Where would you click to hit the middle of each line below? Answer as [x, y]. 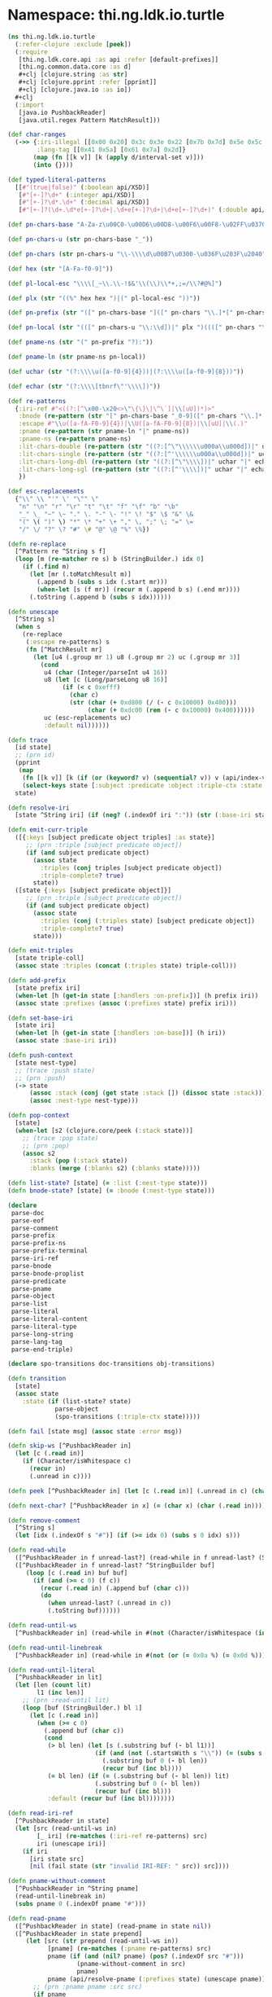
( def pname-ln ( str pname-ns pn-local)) [77, 357]
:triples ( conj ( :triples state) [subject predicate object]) [147, 921]
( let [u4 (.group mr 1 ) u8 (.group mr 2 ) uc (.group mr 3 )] [137, 657]
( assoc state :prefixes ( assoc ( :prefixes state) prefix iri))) [126, 1003]
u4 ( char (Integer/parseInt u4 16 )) [106, 672]
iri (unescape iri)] [71, 1843]
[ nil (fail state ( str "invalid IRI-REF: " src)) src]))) [129, 1867]
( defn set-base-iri [41, 1018]
